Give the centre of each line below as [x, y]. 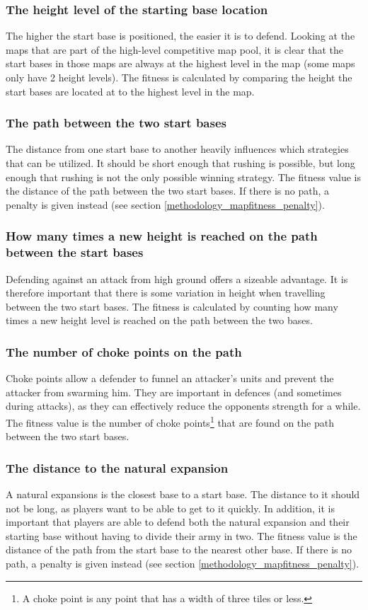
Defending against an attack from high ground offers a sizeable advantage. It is [177, 278]
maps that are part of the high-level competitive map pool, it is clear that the [175, 49]
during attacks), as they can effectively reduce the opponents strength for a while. [183, 406]
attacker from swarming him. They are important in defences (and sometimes [174, 392]
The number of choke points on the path [124, 351]
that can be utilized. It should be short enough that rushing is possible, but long [180, 163]
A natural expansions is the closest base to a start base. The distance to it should [183, 494]
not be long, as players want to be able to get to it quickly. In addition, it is [170, 508]
